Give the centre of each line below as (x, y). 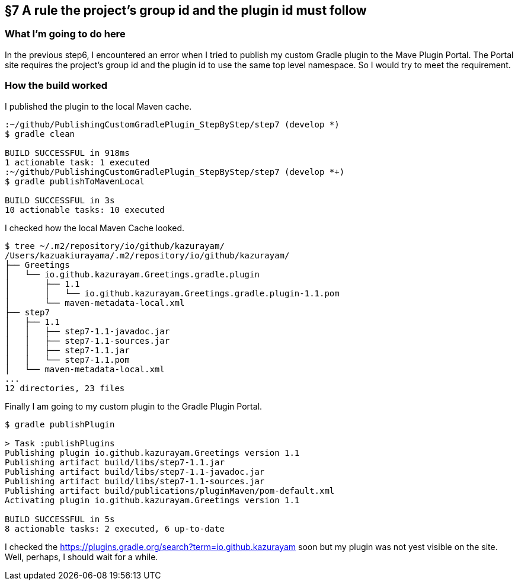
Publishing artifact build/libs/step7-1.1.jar (115, 462)
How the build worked (56, 86)
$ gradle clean (40, 134)
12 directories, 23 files (65, 388)
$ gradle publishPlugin (60, 424)
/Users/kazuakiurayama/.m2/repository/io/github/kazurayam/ (147, 255)
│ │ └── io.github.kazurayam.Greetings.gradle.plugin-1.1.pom (172, 293)
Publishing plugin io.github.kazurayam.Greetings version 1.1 (152, 453)
